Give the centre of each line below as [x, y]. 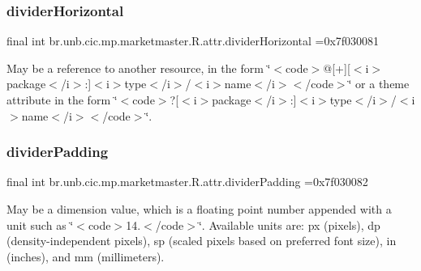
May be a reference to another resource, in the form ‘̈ [139, 68]
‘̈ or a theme [379, 84]
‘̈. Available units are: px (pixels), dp [289, 224]
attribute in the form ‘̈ [62, 100]
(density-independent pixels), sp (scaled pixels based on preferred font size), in [202, 241]
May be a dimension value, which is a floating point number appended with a [199, 209]
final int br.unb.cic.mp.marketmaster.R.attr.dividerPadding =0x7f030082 [187, 182]
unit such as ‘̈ [40, 224]
